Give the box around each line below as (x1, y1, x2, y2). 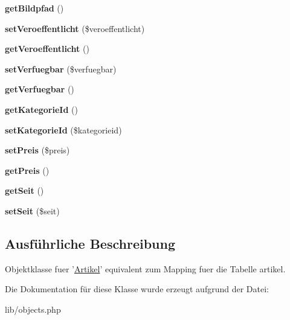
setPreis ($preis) (5, 144, 70, 156)
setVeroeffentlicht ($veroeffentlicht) (5, 22, 145, 34)
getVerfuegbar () (5, 83, 74, 95)
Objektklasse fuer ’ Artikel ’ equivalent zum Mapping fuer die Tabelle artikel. (5, 262, 286, 275)
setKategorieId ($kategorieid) (5, 123, 122, 136)
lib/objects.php (5, 302, 61, 315)
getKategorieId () (5, 103, 78, 115)
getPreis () (5, 164, 50, 176)
